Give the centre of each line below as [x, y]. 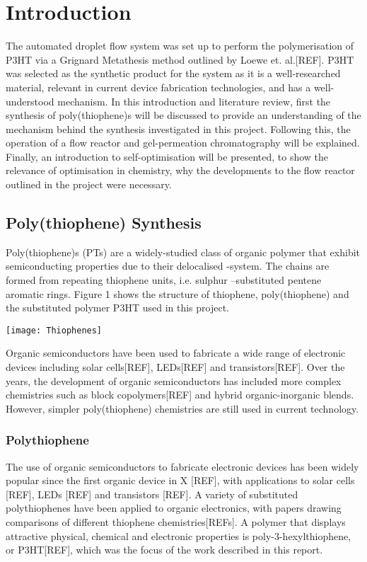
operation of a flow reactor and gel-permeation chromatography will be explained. [183, 143]
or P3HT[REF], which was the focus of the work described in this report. [164, 550]
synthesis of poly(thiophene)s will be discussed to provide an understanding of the [183, 115]
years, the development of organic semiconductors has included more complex [174, 380]
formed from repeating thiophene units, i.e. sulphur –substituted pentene [164, 280]
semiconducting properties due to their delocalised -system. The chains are [168, 266]
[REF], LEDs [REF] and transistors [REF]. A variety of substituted [152, 494]
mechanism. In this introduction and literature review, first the [194, 101]
